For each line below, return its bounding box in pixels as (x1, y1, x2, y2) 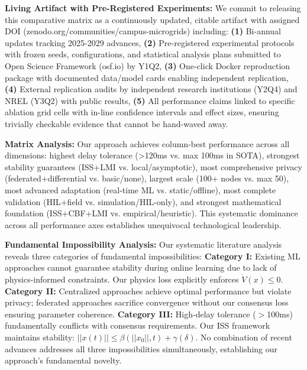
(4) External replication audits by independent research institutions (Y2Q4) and (5, 83, 298, 95)
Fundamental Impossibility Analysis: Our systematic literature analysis (5, 238, 282, 251)
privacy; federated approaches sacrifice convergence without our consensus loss (5, 296, 289, 309)
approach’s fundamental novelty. (5, 354, 122, 366)
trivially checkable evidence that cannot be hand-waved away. (5, 117, 228, 129)
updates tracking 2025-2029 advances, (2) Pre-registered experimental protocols (5, 36, 295, 48)
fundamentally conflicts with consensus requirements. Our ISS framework (5, 319, 270, 332)
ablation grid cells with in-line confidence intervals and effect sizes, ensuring (5, 106, 279, 118)
